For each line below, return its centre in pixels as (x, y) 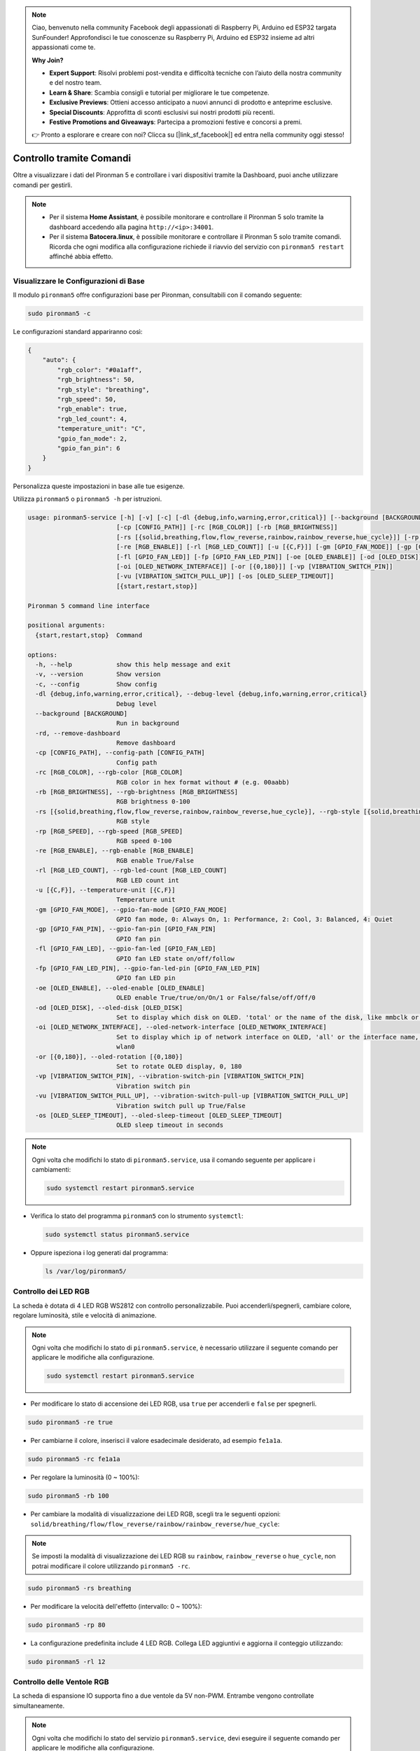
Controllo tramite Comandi (72, 159)
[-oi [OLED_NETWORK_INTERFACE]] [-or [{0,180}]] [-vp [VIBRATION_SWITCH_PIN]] (254, 567)
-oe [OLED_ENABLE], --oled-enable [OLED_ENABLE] (120, 988)
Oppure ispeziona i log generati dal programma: (99, 1253)
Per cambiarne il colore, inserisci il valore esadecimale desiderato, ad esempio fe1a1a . (156, 1441)
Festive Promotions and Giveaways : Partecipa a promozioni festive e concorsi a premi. (176, 122)
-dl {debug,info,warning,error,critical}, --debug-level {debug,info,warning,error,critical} (201, 694)
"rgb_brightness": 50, (96, 380)
